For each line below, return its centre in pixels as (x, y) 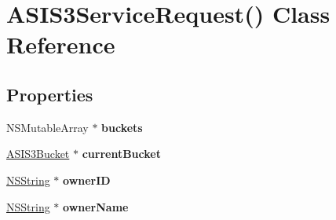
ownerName (96, 206)
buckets (122, 127)
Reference (61, 44)
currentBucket (121, 154)
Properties (50, 94)
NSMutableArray (47, 127)
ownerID (87, 180)
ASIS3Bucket (38, 154)
